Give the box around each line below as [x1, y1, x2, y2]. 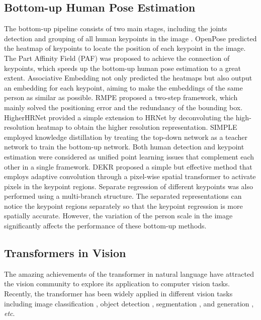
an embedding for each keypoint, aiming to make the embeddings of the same [4, 82, 243, 93]
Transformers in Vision [4, 245, 126, 261]
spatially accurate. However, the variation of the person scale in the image [4, 210, 233, 221]
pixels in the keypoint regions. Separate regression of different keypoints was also [4, 181, 253, 191]
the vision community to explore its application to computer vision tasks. [4, 278, 230, 289]
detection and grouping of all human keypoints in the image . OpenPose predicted [4, 33, 257, 43]
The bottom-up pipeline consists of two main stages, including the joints [4, 23, 227, 34]
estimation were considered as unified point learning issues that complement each [4, 151, 254, 162]
